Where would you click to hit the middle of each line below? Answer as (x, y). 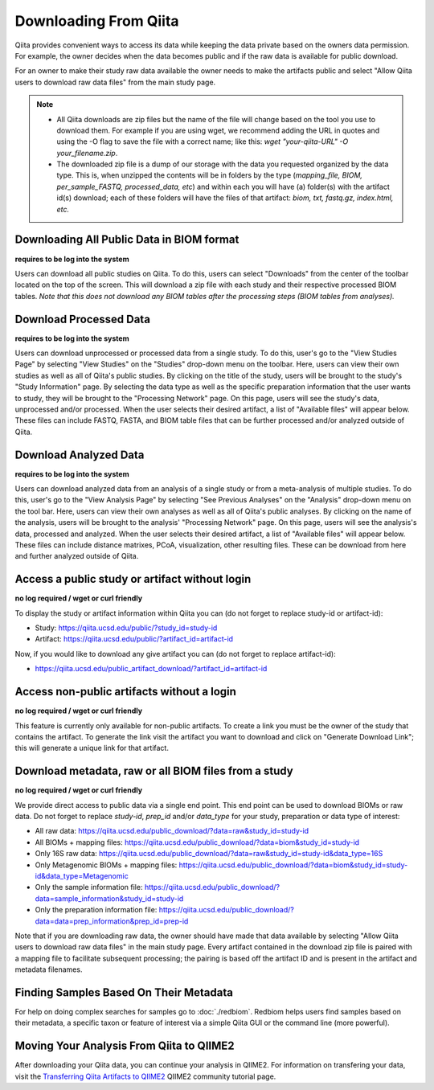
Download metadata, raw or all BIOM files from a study (154, 771)
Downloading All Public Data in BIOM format (127, 240)
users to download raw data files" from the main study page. (115, 82)
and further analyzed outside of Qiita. (77, 556)
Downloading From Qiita (97, 21)
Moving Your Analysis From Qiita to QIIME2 (125, 1046)
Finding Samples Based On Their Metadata (124, 992)
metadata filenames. (49, 969)
